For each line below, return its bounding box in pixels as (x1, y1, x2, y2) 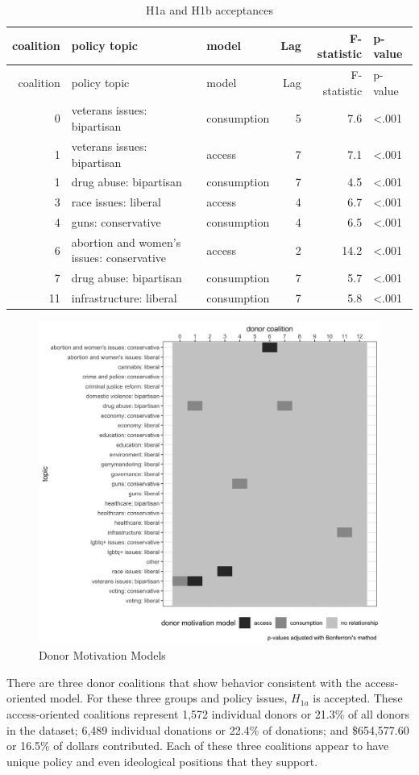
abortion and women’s (71, 233, 181, 250)
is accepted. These (313, 690, 403, 706)
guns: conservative (71, 214, 161, 231)
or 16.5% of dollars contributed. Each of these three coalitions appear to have (6, 737, 389, 754)
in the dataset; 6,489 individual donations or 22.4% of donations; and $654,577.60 (6, 721, 409, 738)
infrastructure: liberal (71, 290, 177, 306)
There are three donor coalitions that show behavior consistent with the (6, 673, 362, 690)
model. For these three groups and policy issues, (50, 690, 288, 706)
